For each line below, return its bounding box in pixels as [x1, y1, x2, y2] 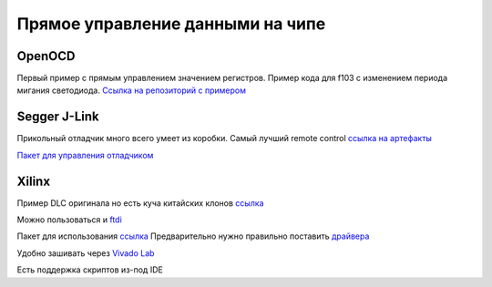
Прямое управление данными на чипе [16, 14, 326, 34]
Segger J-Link [16, 109, 99, 125]
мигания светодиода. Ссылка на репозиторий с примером [16, 85, 246, 96]
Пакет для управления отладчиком [16, 149, 154, 160]
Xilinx [16, 173, 50, 189]
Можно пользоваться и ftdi [16, 214, 122, 225]
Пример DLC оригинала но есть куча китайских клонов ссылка [16, 197, 264, 209]
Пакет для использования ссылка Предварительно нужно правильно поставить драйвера [16, 231, 370, 241]
